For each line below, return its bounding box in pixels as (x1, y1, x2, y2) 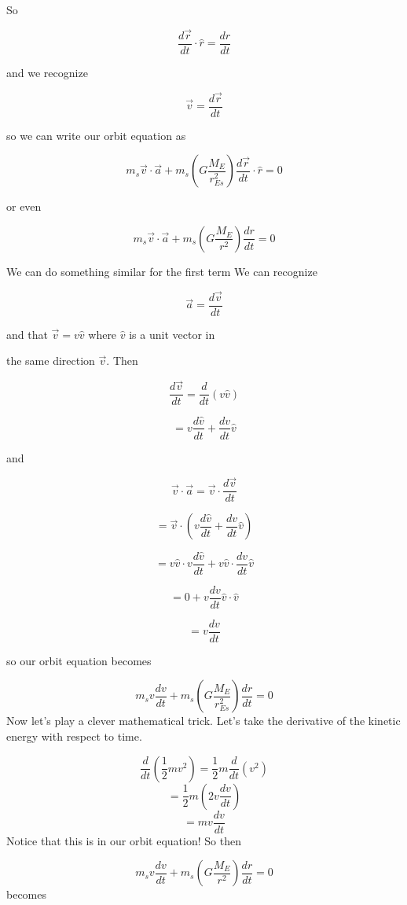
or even (6, 198, 42, 215)
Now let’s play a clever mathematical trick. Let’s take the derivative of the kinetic (6, 712, 401, 729)
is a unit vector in (129, 326, 215, 342)
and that (6, 326, 48, 342)
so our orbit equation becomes (6, 652, 152, 668)
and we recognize (6, 64, 88, 80)
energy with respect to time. (6, 728, 142, 745)
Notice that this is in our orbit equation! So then (6, 832, 241, 848)
